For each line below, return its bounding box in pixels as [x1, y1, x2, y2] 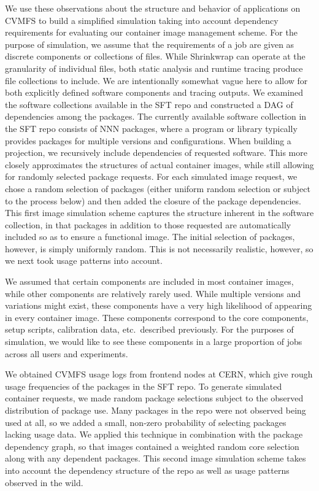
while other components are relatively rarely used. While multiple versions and [5, 287, 301, 300]
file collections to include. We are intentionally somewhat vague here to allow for [5, 74, 308, 87]
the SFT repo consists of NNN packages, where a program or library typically [5, 122, 298, 134]
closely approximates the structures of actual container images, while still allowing [5, 158, 314, 171]
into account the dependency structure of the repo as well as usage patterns [5, 463, 290, 476]
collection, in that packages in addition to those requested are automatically [5, 218, 291, 231]
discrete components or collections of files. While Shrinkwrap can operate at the [5, 50, 306, 63]
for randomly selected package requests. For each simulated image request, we [5, 170, 298, 183]
